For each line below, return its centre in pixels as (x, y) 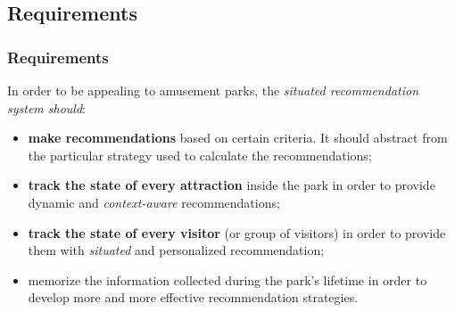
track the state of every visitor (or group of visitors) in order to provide (237, 232)
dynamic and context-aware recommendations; (154, 202)
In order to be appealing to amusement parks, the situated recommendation (213, 90)
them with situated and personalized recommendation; (176, 250)
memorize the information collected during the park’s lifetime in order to (227, 279)
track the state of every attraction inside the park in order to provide (232, 185)
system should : (47, 107)
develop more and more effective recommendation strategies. (193, 297)
